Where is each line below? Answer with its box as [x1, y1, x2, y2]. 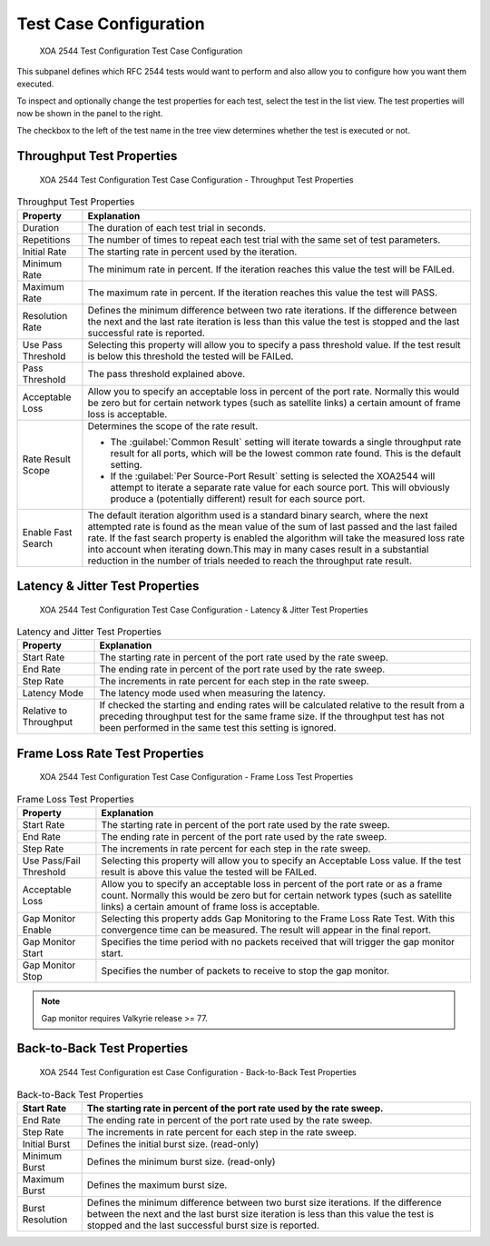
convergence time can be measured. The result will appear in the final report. [101, 923, 431, 936]
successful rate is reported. [87, 326, 206, 339]
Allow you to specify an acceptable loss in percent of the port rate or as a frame [101, 878, 443, 891]
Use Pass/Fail [22, 854, 81, 867]
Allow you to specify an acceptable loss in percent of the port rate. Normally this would [87, 384, 460, 397]
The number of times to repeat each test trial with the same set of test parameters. [87, 233, 441, 245]
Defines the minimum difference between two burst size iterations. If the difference [86, 1196, 442, 1209]
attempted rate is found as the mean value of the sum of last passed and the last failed [87, 520, 458, 533]
